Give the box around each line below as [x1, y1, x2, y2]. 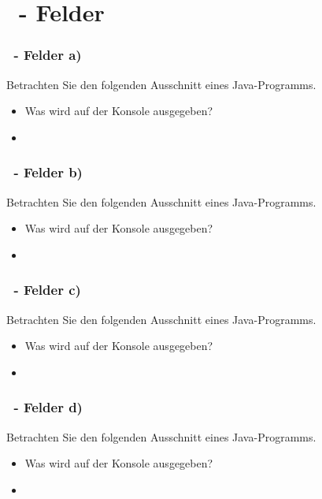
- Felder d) [13, 397, 83, 417]
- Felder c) [13, 280, 81, 300]
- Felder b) [13, 162, 83, 182]
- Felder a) [13, 45, 82, 65]
